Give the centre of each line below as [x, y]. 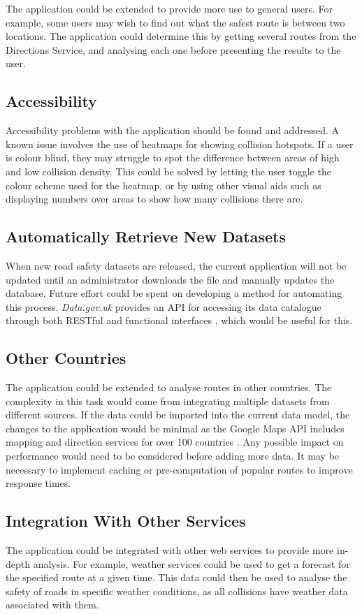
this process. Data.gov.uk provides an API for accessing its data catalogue [164, 306]
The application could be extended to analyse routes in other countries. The [169, 387]
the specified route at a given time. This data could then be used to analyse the [176, 577]
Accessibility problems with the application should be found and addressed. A [172, 130]
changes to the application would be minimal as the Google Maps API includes [175, 428]
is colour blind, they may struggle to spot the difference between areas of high [173, 158]
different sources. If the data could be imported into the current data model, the [178, 415]
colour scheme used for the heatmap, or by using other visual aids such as [164, 185]
